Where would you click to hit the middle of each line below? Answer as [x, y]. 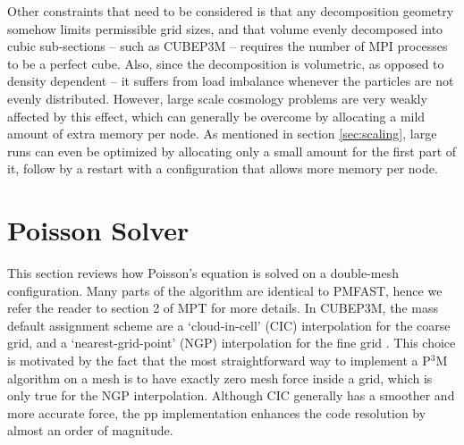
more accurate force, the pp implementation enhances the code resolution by [217, 412]
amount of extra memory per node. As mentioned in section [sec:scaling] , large [222, 134]
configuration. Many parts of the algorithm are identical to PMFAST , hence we [225, 290]
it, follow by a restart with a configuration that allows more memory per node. [223, 168]
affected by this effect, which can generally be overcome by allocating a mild [216, 116]
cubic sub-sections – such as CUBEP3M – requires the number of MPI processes [228, 46]
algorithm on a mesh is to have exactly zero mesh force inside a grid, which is [220, 378]
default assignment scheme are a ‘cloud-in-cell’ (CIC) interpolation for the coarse [229, 325]
